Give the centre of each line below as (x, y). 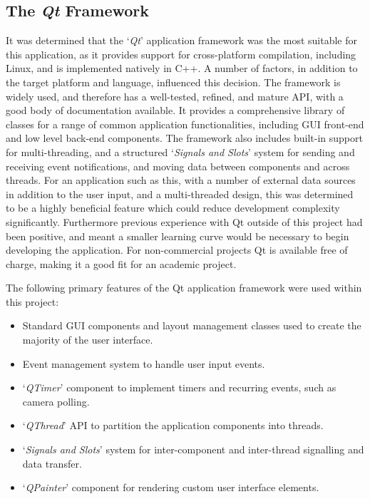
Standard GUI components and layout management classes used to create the (192, 325)
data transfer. (52, 463)
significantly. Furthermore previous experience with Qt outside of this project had (184, 221)
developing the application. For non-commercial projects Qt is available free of (177, 250)
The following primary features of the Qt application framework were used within (184, 288)
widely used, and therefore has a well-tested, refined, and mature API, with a (175, 96)
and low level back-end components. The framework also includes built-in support (184, 138)
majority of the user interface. (88, 340)
